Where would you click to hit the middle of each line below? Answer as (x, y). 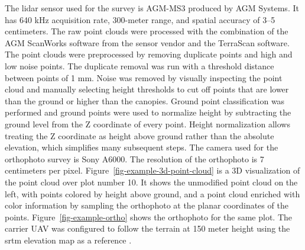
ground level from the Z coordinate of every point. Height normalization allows (147, 124)
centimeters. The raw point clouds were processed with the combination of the (147, 31)
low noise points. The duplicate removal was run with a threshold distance (139, 65)
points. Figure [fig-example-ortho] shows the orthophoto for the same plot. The (149, 217)
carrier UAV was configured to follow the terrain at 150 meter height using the (147, 228)
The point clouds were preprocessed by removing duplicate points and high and (149, 54)
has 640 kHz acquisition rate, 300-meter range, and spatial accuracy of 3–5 (140, 19)
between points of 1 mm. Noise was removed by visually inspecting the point (144, 77)
